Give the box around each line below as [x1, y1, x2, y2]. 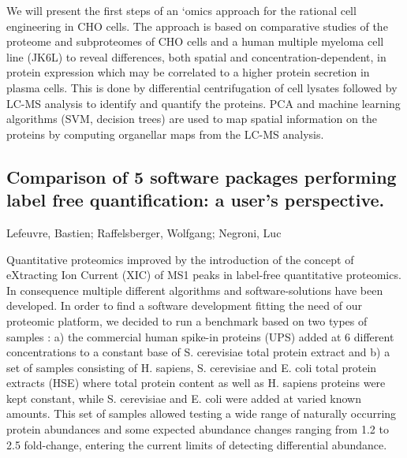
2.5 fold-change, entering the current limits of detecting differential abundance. [6, 436, 387, 452]
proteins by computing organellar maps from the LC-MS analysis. [6, 125, 324, 142]
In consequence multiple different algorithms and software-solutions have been [6, 281, 383, 298]
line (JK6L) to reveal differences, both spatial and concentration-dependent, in [6, 48, 386, 65]
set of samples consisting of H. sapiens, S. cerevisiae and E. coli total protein [6, 359, 377, 375]
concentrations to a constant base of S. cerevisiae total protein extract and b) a [6, 344, 390, 360]
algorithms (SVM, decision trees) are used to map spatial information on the [6, 110, 377, 127]
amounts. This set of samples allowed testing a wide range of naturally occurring [6, 405, 397, 422]
